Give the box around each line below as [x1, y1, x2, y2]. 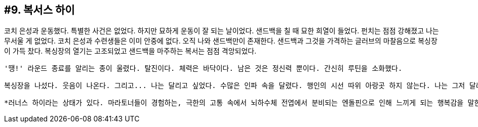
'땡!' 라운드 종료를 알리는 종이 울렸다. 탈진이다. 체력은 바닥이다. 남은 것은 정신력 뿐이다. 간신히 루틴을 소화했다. [4, 64, 403, 73]
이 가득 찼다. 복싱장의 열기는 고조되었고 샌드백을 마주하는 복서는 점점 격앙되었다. [4, 47, 257, 56]
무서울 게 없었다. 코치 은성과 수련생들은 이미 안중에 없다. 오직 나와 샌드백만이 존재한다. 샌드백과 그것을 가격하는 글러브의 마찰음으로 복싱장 [4, 36, 437, 46]
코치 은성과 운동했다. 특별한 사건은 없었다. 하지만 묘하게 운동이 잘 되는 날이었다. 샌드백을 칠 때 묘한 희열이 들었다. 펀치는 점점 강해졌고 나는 [4, 26, 439, 35]
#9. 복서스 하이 [4, 4, 75, 16]
